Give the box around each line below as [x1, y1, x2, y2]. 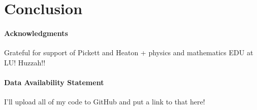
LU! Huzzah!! [4, 57, 46, 67]
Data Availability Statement [4, 77, 104, 87]
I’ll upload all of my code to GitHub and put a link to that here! [4, 96, 205, 107]
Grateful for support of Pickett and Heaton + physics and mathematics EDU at [4, 47, 253, 58]
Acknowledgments [4, 27, 68, 38]
